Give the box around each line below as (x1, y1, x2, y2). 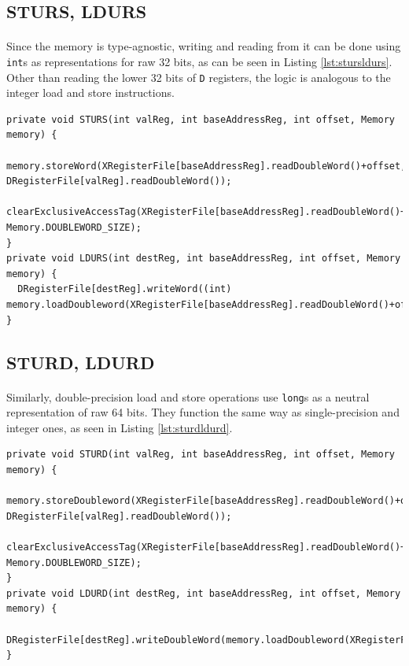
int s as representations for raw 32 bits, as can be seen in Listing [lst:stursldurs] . (6, 53, 392, 69)
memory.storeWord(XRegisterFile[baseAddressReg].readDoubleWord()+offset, (6, 160, 407, 172)
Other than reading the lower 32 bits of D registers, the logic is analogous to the (6, 68, 391, 85)
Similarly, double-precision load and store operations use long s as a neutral (6, 388, 370, 405)
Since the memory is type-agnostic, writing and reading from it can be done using (6, 38, 401, 54)
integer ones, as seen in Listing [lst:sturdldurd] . (6, 419, 233, 435)
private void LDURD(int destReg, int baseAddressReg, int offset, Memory (6, 587, 401, 599)
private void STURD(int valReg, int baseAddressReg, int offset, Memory (6, 449, 395, 461)
